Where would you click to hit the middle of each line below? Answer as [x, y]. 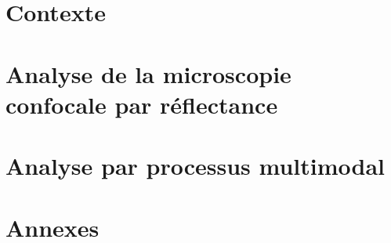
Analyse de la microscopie [148, 73]
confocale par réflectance [142, 104]
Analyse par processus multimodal [195, 166]
